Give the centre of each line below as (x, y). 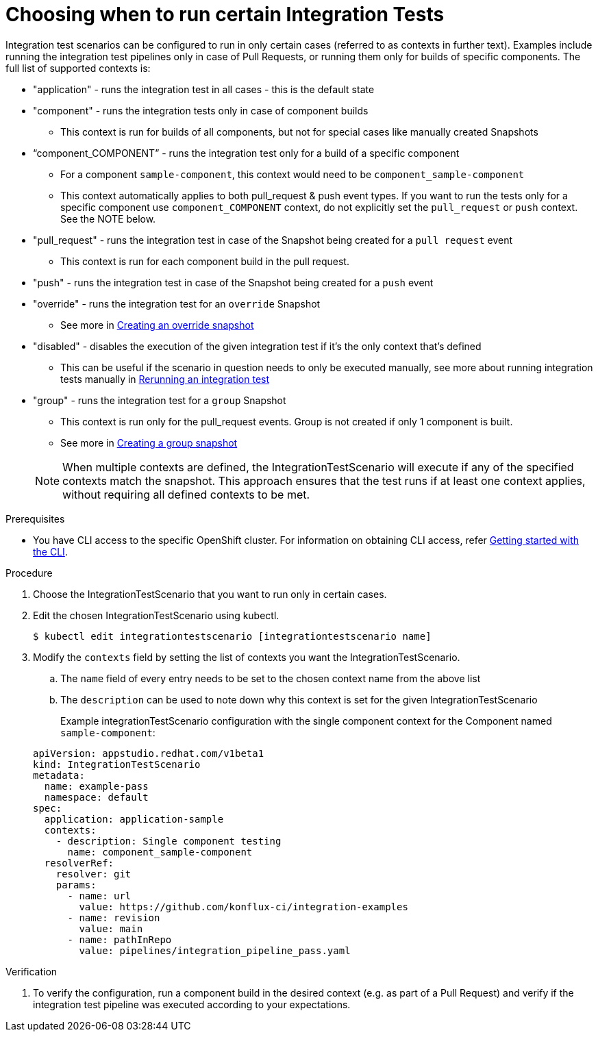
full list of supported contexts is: (78, 68)
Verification (32, 971)
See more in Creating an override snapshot (157, 325)
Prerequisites (35, 518)
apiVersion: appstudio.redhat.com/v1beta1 (149, 753)
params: (76, 885)
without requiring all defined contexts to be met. (186, 494)
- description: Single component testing (169, 841)
